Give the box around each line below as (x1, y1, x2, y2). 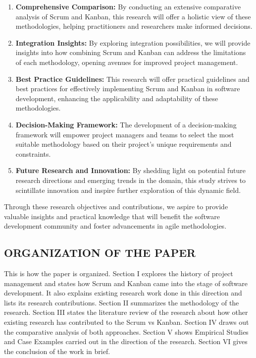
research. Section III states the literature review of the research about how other (4, 307, 248, 317)
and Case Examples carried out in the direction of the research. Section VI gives (4, 336, 248, 347)
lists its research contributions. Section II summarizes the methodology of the (4, 297, 239, 307)
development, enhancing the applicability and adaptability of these (15, 93, 218, 103)
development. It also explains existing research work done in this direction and (4, 288, 242, 298)
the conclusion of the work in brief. (4, 346, 110, 356)
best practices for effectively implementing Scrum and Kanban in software (15, 83, 240, 94)
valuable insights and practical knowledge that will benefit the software (4, 211, 220, 221)
